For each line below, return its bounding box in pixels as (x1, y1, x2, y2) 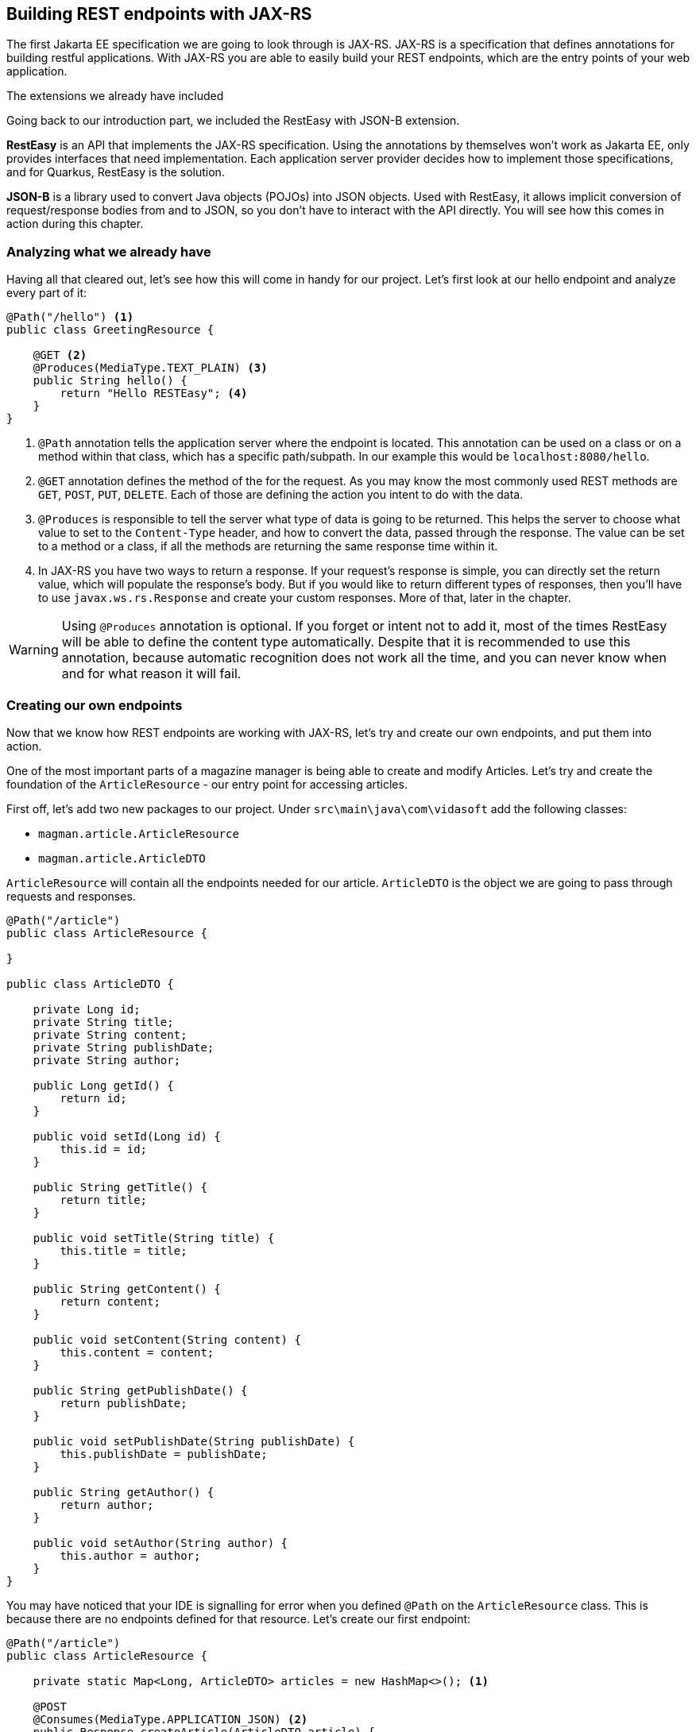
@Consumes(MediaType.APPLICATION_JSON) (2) (33, 1712, 308, 1726)
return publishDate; (60, 1396, 188, 1410)
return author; (60, 1498, 154, 1511)
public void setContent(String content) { (33, 1333, 301, 1346)
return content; (60, 1294, 160, 1308)
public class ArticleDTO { (6, 977, 174, 990)
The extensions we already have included (6, 89, 224, 103)
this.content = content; (60, 1345, 215, 1359)
